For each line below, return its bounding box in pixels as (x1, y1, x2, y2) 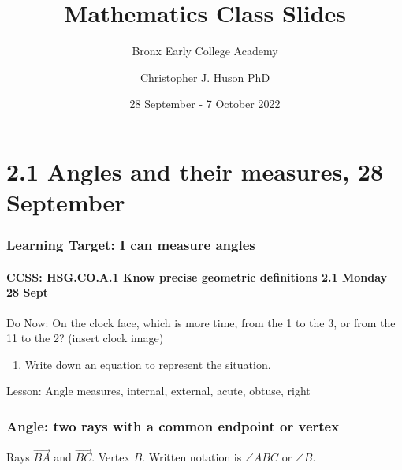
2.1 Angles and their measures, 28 (6, 155, 383, 187)
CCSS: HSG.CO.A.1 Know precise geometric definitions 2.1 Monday (6, 268, 388, 285)
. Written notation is (142, 449, 242, 465)
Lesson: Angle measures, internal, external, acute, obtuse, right (6, 382, 311, 399)
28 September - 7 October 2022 (129, 95, 281, 112)
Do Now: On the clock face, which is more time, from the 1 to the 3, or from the (6, 314, 396, 330)
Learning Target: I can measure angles (6, 235, 255, 255)
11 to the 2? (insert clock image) (6, 330, 164, 346)
